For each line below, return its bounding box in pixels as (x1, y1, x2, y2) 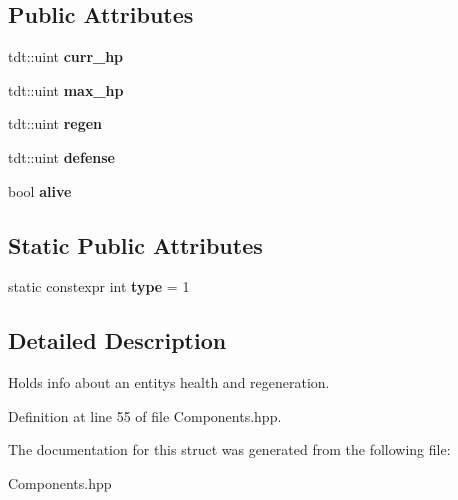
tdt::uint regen (8, 113, 103, 134)
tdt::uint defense (8, 146, 115, 167)
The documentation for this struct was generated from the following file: (8, 439, 451, 460)
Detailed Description (8, 325, 227, 356)
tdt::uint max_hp (8, 79, 124, 100)
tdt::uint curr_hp (8, 46, 124, 67)
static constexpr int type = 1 (8, 276, 190, 297)
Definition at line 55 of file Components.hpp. (8, 405, 282, 426)
